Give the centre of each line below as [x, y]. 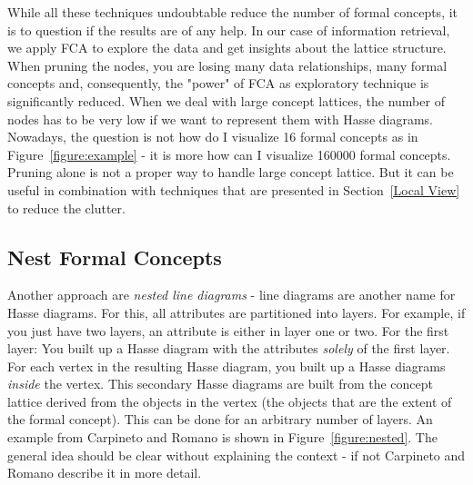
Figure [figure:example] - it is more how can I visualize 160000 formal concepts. [229, 154]
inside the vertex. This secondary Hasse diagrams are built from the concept [221, 384]
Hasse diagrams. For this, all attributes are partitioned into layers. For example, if [236, 312]
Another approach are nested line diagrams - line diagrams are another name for [231, 295]
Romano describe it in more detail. [105, 473]
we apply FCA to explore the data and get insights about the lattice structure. [227, 48]
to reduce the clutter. [66, 208]
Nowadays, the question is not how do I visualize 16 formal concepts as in [213, 137]
